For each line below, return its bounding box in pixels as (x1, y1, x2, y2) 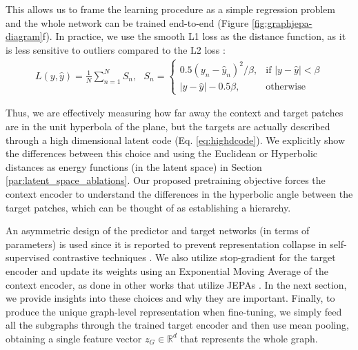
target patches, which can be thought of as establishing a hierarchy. (6, 200, 291, 214)
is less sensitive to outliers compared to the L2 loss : (6, 42, 226, 56)
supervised (6, 250, 50, 265)
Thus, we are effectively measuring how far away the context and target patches (6, 105, 344, 120)
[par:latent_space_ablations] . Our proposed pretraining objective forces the (6, 173, 326, 187)
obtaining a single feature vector (6, 331, 142, 345)
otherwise (266, 82, 306, 92)
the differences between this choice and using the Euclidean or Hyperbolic (6, 146, 318, 161)
